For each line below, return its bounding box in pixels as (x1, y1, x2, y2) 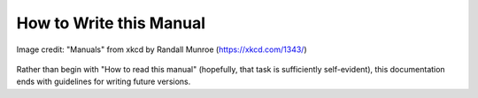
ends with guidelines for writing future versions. (16, 76, 191, 87)
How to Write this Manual (16, 13, 206, 33)
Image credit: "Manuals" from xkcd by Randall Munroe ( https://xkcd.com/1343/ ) (16, 44, 307, 55)
